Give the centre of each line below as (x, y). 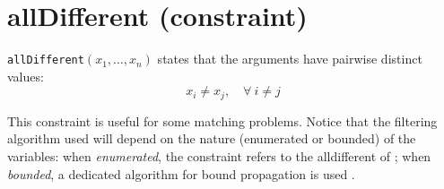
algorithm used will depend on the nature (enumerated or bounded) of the (212, 138)
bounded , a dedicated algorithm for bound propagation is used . (181, 173)
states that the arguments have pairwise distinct (290, 59)
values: (26, 76)
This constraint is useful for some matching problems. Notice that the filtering (222, 120)
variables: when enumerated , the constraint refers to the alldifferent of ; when (219, 156)
